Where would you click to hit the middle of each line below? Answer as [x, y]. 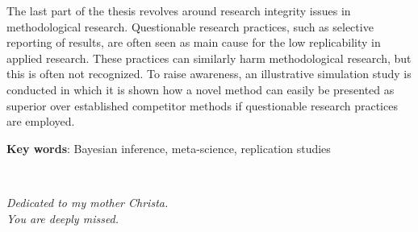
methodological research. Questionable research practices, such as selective [190, 26]
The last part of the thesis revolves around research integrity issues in [179, 10]
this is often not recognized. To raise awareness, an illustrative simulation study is [209, 74]
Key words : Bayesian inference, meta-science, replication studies [169, 148]
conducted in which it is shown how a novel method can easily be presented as [201, 89]
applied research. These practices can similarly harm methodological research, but [209, 58]
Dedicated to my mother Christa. [88, 202]
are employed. [41, 121]
